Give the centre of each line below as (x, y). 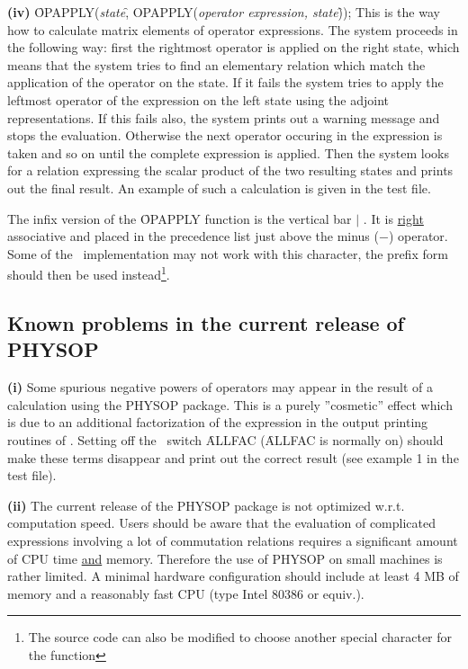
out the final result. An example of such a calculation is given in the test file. (219, 187)
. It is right (393, 218)
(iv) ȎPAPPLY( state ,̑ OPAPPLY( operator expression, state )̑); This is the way (224, 12)
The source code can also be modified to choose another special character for (240, 637)
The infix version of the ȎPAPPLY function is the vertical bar (180, 218)
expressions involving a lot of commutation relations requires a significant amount (233, 540)
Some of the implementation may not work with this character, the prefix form (228, 253)
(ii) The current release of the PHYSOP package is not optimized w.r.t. (206, 505)
